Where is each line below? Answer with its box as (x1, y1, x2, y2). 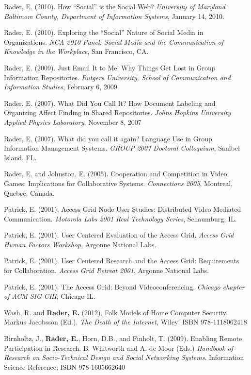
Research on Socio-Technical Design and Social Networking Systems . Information (4, 352, 244, 362)
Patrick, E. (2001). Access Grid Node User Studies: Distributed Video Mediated (4, 204, 241, 214)
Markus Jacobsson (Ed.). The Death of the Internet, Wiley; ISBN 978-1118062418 (4, 317, 247, 327)
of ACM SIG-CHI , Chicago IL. (4, 291, 95, 301)
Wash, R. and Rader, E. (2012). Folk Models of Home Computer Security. (4, 307, 228, 317)
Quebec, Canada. (4, 187, 55, 198)
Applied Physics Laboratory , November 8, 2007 (4, 117, 141, 127)
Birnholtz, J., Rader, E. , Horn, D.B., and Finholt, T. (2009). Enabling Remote (4, 333, 242, 343)
